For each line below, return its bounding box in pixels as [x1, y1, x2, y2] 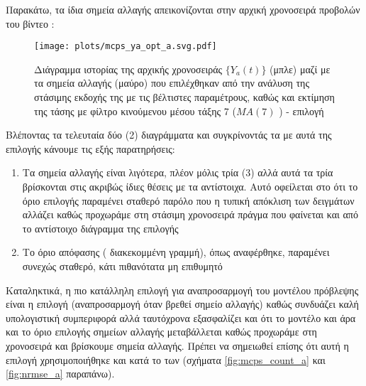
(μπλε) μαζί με [270, 61, 331, 76]
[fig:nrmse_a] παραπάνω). [6, 366, 115, 381]
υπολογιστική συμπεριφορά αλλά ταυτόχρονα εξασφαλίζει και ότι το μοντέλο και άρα [6, 310, 356, 325]
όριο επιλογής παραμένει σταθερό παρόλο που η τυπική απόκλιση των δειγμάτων [22, 193, 355, 208]
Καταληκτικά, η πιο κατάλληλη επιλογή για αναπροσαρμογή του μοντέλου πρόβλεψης [6, 282, 359, 297]
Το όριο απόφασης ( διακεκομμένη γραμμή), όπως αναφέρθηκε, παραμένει [22, 245, 330, 259]
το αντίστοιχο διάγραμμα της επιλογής [22, 220, 179, 235]
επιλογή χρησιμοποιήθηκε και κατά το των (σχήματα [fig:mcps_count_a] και [6, 352, 326, 367]
